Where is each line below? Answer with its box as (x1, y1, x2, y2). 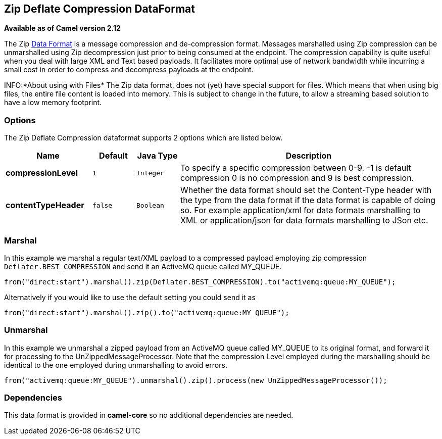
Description (285, 151, 332, 161)
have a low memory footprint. (4, 98, 102, 107)
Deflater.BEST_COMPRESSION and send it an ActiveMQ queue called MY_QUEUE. (4, 262, 282, 271)
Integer (136, 169, 164, 177)
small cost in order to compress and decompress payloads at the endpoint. (4, 65, 254, 74)
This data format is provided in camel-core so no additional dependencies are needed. (4, 411, 293, 420)
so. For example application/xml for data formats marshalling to (180, 205, 421, 216)
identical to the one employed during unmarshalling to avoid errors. (4, 360, 227, 369)
